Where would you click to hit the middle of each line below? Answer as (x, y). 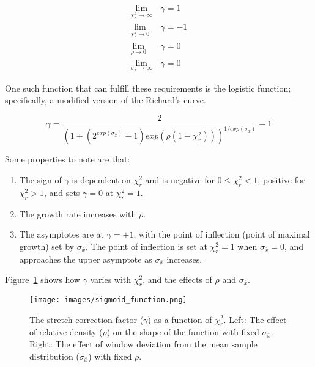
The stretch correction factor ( (87, 319)
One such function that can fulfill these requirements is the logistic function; (148, 88)
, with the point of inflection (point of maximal (222, 234)
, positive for (281, 179)
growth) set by (46, 246)
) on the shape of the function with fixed (183, 332)
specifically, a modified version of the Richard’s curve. (106, 100)
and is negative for (180, 179)
